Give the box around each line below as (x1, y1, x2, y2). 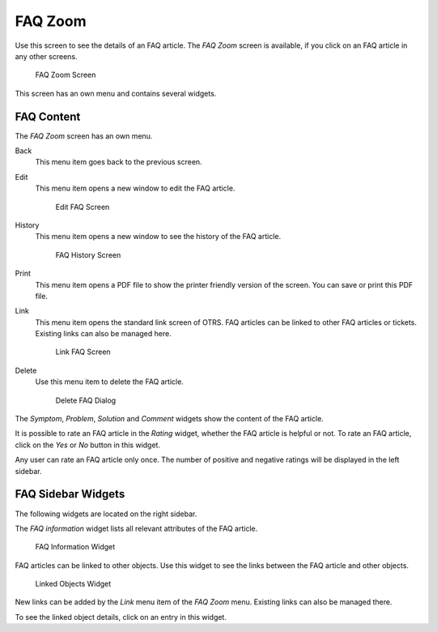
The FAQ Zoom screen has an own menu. (15, 130, 153, 141)
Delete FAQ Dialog (55, 395, 117, 405)
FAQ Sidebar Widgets (15, 487, 125, 502)
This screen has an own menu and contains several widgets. (15, 88, 217, 98)
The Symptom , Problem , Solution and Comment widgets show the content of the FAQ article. (15, 414, 324, 424)
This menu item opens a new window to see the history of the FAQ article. (35, 232, 282, 241)
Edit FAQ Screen (55, 202, 110, 211)
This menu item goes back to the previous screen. (35, 157, 202, 167)
